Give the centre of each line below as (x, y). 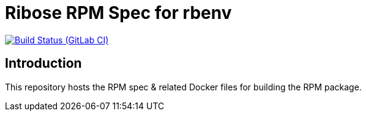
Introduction (43, 63)
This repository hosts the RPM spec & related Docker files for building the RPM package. (183, 87)
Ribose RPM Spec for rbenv (118, 13)
